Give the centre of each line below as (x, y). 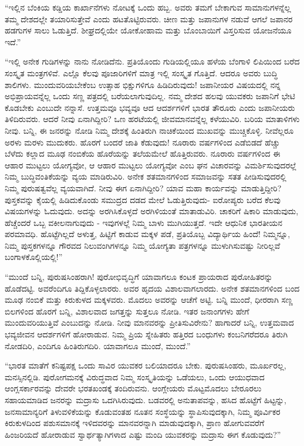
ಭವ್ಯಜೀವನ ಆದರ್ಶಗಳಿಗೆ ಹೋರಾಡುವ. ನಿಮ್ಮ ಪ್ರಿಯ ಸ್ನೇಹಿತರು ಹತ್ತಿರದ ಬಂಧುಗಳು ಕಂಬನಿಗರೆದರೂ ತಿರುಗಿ (146, 334)
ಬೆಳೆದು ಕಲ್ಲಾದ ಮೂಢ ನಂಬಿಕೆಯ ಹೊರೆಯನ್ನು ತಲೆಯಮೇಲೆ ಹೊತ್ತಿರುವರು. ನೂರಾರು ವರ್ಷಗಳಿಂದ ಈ (143, 153)
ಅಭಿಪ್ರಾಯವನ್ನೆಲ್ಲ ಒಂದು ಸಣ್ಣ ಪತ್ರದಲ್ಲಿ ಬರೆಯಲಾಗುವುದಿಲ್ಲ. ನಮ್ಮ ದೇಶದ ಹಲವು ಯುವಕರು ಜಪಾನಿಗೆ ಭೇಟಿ (150, 96)
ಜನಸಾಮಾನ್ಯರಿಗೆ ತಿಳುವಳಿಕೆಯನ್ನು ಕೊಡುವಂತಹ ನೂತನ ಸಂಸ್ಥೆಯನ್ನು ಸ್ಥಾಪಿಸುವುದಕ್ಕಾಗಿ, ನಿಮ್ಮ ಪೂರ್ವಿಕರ (143, 411)
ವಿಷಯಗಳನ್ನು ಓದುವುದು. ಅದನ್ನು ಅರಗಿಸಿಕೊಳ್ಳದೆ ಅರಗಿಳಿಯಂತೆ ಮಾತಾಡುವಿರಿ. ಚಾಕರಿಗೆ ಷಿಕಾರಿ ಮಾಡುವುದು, (152, 211)
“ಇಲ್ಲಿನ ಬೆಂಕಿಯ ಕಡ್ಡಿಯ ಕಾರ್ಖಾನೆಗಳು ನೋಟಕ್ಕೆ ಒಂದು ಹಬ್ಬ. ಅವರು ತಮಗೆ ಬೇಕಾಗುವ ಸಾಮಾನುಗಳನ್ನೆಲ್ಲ (148, 7)
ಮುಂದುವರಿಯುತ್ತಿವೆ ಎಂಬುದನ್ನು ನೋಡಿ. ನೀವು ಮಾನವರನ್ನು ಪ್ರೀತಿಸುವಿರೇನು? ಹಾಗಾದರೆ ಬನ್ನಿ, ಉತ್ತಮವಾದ (149, 322)
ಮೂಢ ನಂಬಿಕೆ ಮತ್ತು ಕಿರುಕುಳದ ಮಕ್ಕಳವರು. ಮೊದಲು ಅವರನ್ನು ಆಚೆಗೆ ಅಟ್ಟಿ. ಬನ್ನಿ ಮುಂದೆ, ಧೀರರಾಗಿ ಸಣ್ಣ (149, 300)
